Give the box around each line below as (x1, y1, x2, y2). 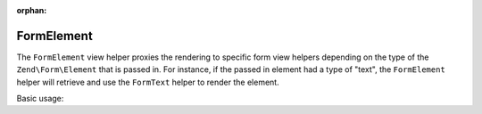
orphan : (16, 5, 47, 15)
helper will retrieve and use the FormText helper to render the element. (16, 77, 280, 87)
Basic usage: (16, 94, 64, 104)
